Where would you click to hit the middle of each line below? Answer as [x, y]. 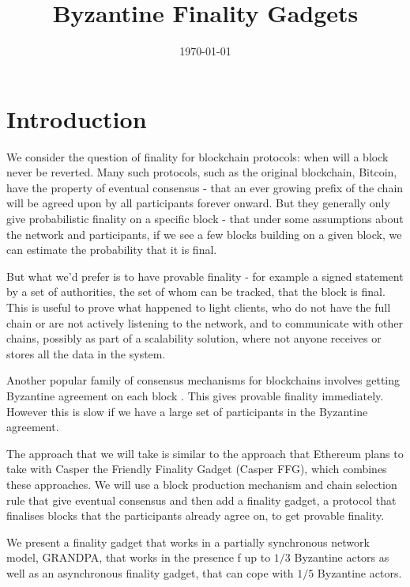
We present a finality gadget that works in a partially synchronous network [188, 542]
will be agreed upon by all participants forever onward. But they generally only [198, 203]
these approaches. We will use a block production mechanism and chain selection [202, 484]
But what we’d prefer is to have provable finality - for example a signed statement [205, 276]
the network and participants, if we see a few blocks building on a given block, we [204, 234]
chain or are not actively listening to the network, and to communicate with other [205, 322]
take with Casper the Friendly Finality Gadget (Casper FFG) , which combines [197, 469]
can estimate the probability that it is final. [112, 250]
